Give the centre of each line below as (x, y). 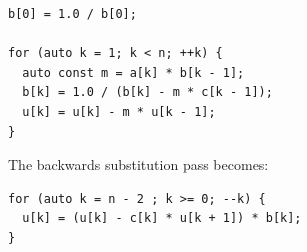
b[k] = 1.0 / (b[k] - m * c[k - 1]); (147, 92)
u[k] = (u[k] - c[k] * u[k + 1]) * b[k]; (162, 218)
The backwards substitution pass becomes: (138, 164)
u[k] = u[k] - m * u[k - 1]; (119, 111)
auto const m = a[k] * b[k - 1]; (133, 72)
